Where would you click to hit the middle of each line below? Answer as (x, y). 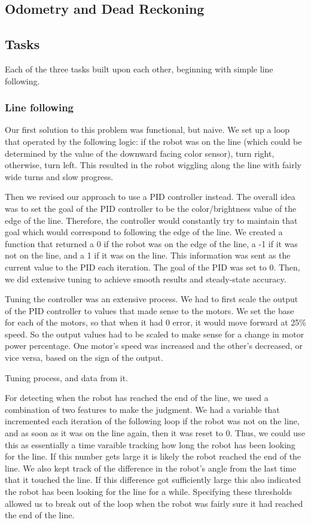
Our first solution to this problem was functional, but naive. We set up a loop (147, 130)
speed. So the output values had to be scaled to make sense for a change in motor (155, 334)
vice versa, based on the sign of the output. (84, 358)
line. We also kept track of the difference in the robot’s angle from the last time (151, 468)
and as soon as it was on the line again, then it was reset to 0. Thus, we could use (155, 433)
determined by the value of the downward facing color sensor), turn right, (140, 153)
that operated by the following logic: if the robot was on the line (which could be (153, 141)
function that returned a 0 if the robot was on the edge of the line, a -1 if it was (151, 243)
